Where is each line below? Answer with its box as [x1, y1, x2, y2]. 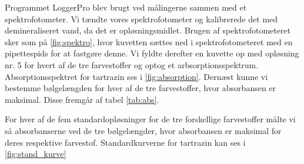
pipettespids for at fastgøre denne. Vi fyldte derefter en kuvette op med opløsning [5, 47, 299, 59]
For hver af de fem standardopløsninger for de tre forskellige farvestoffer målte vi [5, 113, 296, 125]
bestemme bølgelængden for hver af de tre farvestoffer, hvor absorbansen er [5, 82, 276, 94]
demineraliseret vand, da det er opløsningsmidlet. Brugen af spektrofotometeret [5, 24, 291, 36]
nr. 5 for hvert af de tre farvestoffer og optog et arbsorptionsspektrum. [5, 58, 259, 71]
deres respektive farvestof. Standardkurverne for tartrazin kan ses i [5, 136, 246, 148]
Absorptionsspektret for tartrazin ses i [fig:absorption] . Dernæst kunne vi [5, 70, 268, 82]
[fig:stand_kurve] [5, 148, 66, 160]
